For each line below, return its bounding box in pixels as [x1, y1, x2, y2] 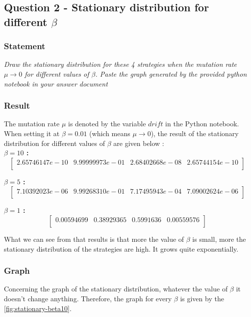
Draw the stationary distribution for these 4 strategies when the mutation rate [4, 59, 237, 69]
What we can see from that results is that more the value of [4, 233, 184, 244]
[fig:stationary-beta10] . [4, 303, 72, 313]
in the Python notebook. [165, 118, 239, 129]
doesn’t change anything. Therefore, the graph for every [4, 293, 172, 303]
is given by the [180, 293, 224, 303]
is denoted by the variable [68, 118, 146, 129]
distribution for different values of [4, 138, 105, 148]
